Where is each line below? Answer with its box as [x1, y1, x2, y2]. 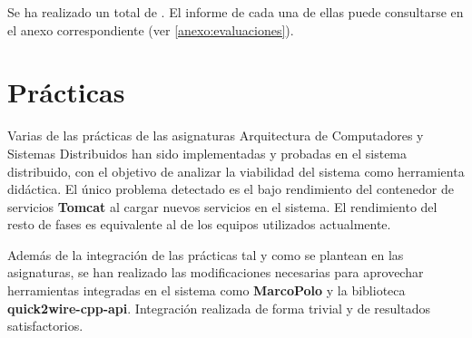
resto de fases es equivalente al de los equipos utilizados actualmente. [7, 215, 391, 234]
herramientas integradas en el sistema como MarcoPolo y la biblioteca [7, 281, 406, 300]
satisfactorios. [7, 316, 84, 335]
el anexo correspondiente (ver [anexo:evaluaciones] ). [7, 20, 294, 39]
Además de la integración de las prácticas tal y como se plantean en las [7, 245, 404, 264]
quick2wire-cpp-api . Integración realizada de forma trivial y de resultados [7, 298, 430, 317]
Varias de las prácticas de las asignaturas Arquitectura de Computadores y [7, 126, 424, 145]
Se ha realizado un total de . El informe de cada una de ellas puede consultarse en [7, 3, 464, 21]
